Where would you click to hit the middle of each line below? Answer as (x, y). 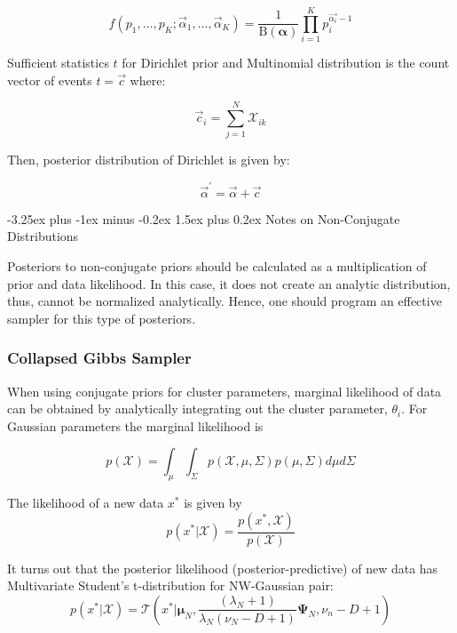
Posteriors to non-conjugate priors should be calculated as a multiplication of (217, 265)
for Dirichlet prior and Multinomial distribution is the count (286, 63)
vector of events (50, 80)
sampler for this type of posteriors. (102, 318)
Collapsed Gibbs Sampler (99, 358)
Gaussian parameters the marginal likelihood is (135, 425)
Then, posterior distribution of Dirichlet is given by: (149, 160)
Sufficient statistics (58, 63)
